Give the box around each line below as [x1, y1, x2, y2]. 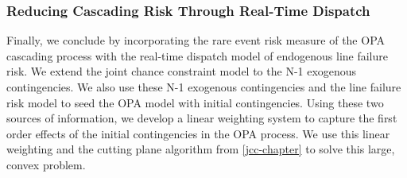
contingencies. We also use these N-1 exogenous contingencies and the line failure [6, 79, 401, 95]
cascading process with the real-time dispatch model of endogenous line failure [6, 47, 388, 64]
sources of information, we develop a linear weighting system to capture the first [6, 110, 397, 126]
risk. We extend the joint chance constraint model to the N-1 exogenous [6, 63, 357, 79]
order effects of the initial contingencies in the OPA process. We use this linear [6, 125, 390, 141]
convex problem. [6, 156, 86, 172]
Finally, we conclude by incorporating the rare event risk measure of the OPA [6, 32, 386, 48]
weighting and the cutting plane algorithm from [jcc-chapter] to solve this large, [6, 141, 395, 157]
